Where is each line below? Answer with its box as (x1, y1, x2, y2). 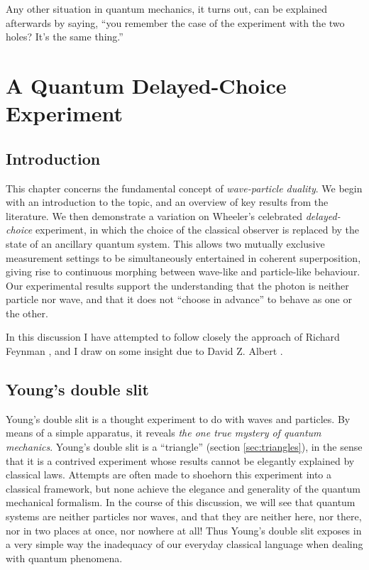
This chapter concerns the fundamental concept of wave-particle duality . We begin (6, 180, 363, 195)
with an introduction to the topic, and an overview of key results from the (6, 194, 329, 209)
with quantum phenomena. (6, 550, 123, 565)
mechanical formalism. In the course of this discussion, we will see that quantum (6, 495, 356, 510)
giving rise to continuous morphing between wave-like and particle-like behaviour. (6, 264, 360, 279)
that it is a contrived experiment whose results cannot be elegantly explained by (6, 453, 355, 468)
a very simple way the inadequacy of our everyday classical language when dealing (6, 537, 363, 552)
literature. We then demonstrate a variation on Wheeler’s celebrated (6, 208, 303, 223)
